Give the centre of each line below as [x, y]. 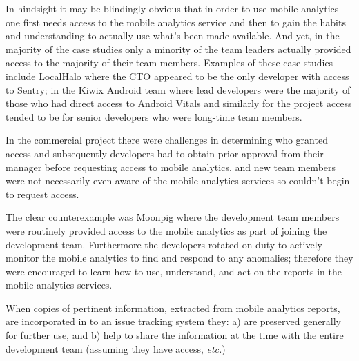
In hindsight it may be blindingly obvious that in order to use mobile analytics [172, 8]
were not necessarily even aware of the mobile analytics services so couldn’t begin [178, 180]
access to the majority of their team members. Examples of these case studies [169, 62]
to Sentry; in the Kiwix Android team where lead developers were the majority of [178, 89]
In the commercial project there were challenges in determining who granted [167, 140]
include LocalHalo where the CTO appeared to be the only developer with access [177, 76]
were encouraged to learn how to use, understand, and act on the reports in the [174, 271]
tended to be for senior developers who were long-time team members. [154, 116]
